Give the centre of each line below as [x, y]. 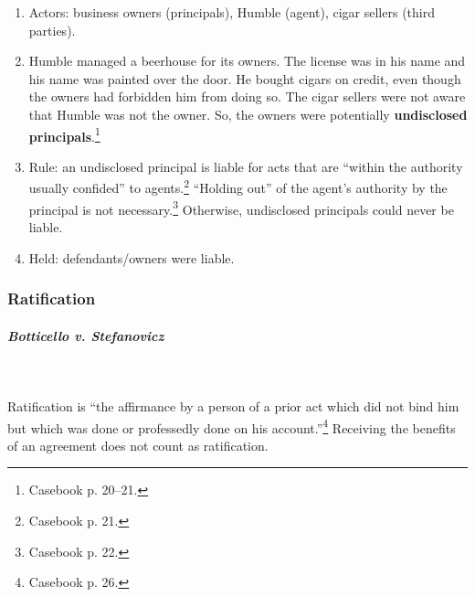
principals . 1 [64, 134]
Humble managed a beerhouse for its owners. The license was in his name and [247, 61]
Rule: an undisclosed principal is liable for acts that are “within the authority [246, 166]
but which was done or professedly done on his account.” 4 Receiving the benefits [232, 426]
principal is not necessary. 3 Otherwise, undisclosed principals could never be [241, 208]
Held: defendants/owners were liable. [132, 257]
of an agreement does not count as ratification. [138, 445]
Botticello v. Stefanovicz [86, 335]
